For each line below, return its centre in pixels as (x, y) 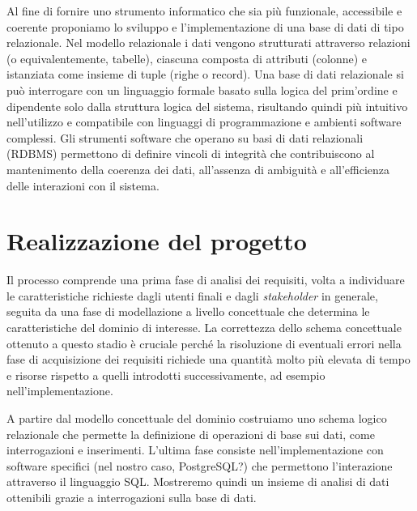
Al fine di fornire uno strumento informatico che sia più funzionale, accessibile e (204, 11)
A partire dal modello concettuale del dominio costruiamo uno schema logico (197, 418)
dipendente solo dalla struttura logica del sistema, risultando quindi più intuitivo (207, 106)
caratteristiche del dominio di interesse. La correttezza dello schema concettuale (204, 328)
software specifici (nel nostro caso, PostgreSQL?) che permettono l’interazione (200, 465)
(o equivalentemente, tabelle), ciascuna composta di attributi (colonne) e (187, 58)
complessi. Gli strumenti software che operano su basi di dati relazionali (185, 137)
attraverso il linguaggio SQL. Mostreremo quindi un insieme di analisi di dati (198, 481)
